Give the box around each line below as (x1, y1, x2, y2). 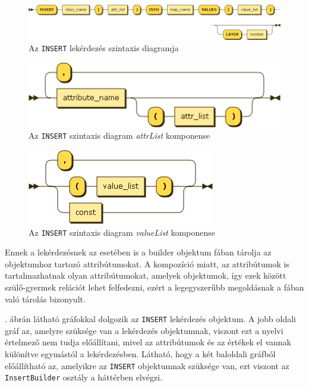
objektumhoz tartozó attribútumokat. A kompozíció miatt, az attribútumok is (5, 257, 289, 270)
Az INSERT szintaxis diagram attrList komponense (29, 129, 210, 142)
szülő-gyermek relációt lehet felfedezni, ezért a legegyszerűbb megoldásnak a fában (5, 280, 304, 293)
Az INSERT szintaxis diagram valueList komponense (29, 226, 216, 238)
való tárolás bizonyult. (5, 292, 86, 305)
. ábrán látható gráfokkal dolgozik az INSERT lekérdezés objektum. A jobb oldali (5, 313, 297, 325)
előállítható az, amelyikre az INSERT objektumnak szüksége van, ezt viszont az (5, 359, 289, 372)
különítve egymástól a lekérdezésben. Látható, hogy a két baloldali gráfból (5, 347, 276, 360)
